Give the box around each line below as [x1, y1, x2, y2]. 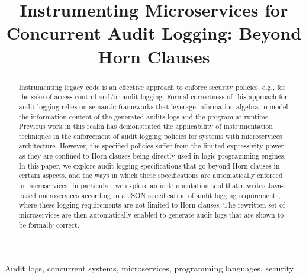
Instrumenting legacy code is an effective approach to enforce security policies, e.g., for [18, 82, 286, 92]
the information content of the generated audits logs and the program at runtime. [18, 111, 270, 121]
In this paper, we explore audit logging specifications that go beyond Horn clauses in [18, 160, 280, 170]
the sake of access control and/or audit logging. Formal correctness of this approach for [18, 92, 288, 102]
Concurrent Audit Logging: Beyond [6, 21, 302, 45]
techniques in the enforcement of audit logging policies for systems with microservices [18, 131, 282, 141]
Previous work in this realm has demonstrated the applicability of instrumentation [18, 121, 273, 131]
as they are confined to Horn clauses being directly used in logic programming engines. [18, 151, 286, 161]
